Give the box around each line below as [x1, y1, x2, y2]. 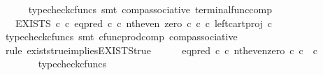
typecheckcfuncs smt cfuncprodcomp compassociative [5, 29, 238, 44]
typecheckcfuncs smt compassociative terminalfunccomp [28, 2, 273, 16]
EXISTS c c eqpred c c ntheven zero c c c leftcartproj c [15, 15, 273, 30]
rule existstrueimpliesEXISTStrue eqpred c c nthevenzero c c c [5, 42, 317, 57]
